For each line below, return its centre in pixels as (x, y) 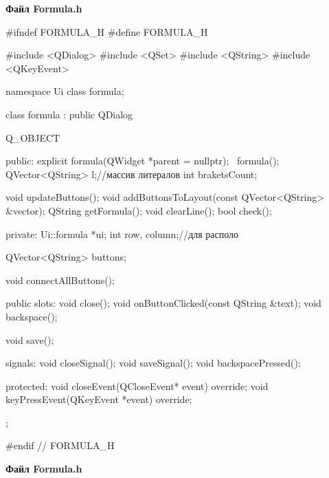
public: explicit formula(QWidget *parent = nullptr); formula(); (143, 161)
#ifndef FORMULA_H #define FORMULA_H (107, 31)
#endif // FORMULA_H (60, 445)
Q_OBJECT (33, 137)
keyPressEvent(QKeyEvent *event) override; (99, 399)
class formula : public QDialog (69, 114)
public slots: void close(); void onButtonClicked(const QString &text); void (163, 303)
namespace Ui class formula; (65, 91)
